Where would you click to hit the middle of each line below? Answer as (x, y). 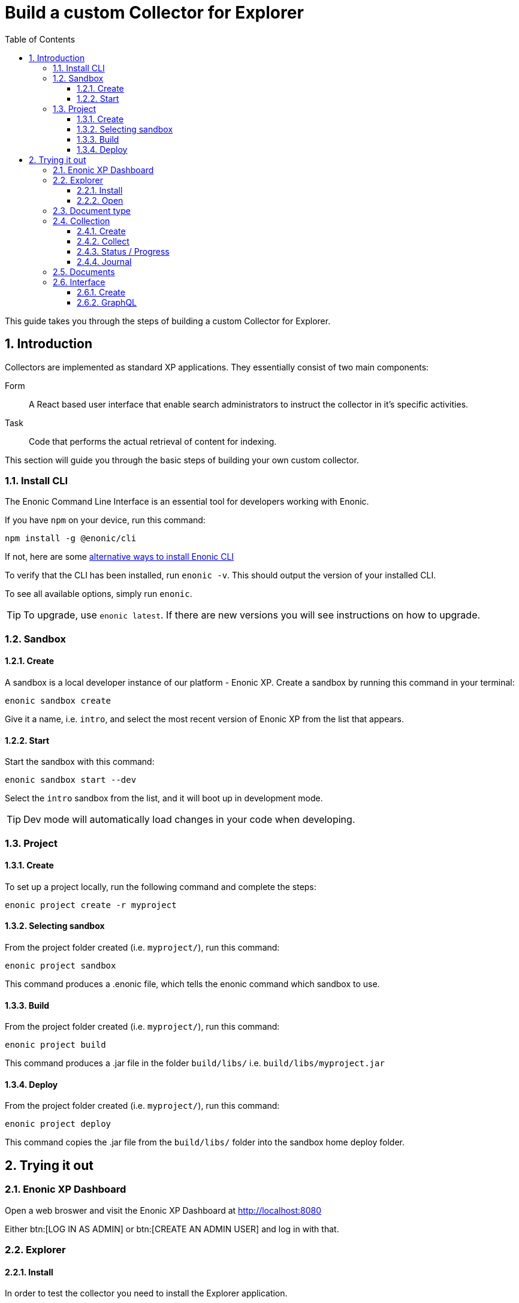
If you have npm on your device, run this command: (105, 520)
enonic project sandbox (61, 965)
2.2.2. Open (100, 200)
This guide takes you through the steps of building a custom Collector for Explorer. (168, 321)
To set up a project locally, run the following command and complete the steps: (161, 886)
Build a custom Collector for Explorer (154, 13)
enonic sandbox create (58, 700)
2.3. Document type (92, 210)
